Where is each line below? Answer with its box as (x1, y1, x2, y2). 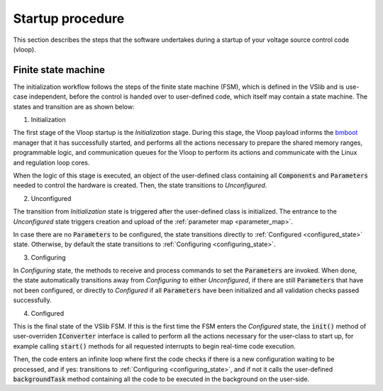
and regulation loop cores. (13, 158, 90, 167)
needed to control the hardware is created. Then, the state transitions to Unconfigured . (13, 181, 267, 189)
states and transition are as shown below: (13, 102, 135, 111)
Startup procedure (13, 11, 125, 26)
